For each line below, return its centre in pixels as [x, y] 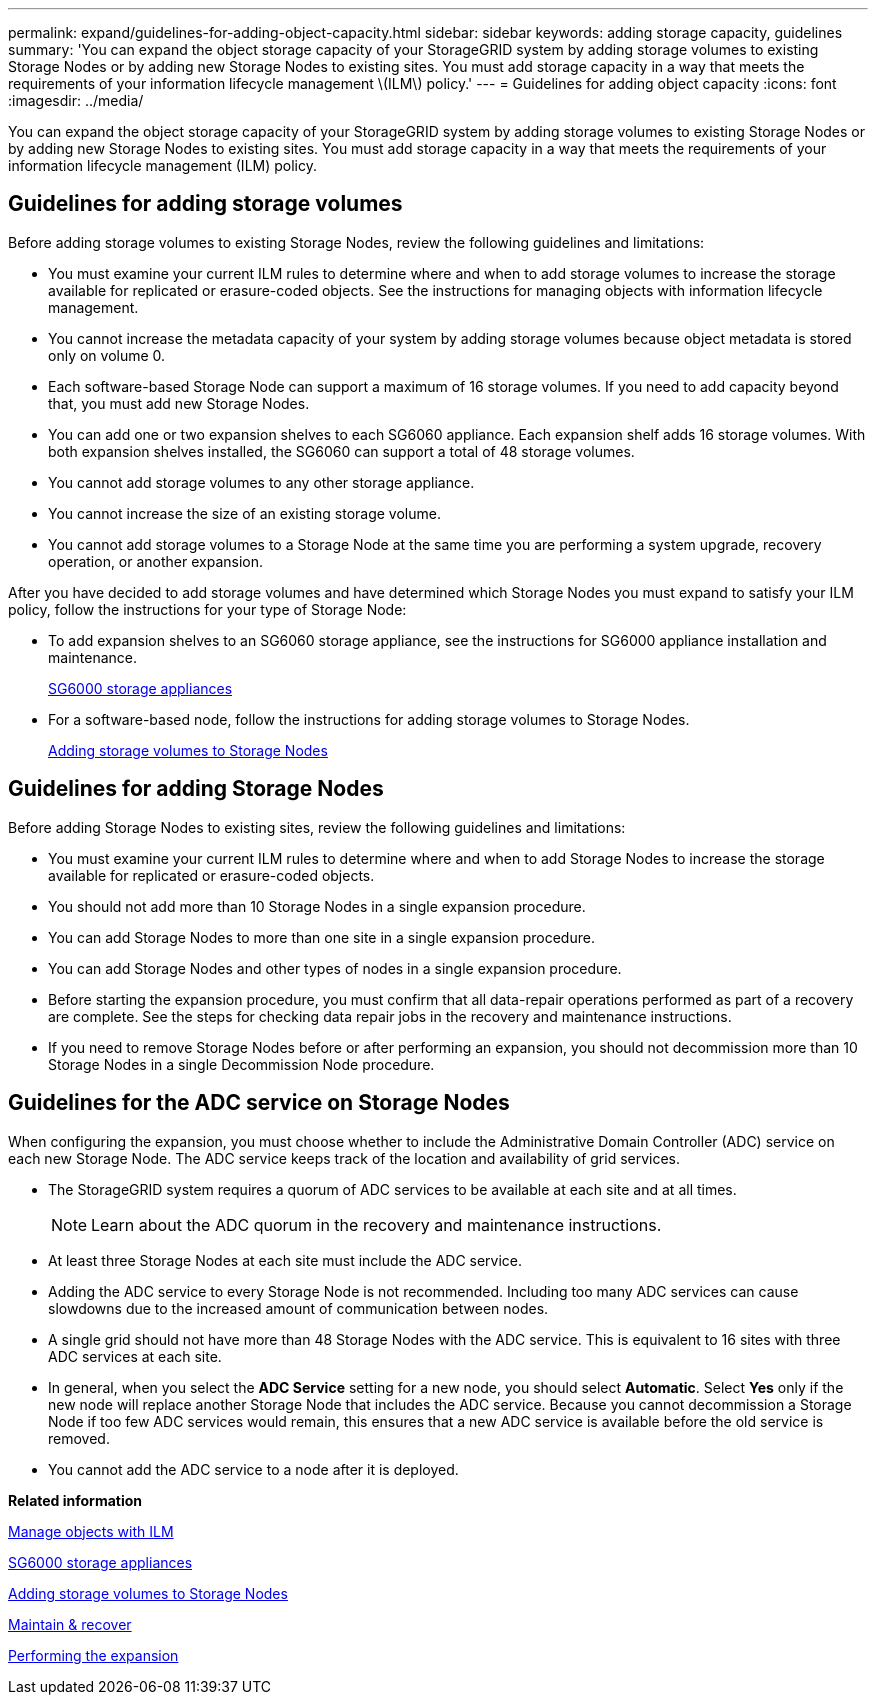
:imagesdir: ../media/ [76, 100]
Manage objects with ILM [91, 1531]
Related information [75, 1500]
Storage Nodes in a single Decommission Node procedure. [241, 1064]
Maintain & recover [70, 1624]
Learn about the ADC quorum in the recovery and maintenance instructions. [376, 1224]
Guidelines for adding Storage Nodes [196, 789]
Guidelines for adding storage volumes [205, 204]
